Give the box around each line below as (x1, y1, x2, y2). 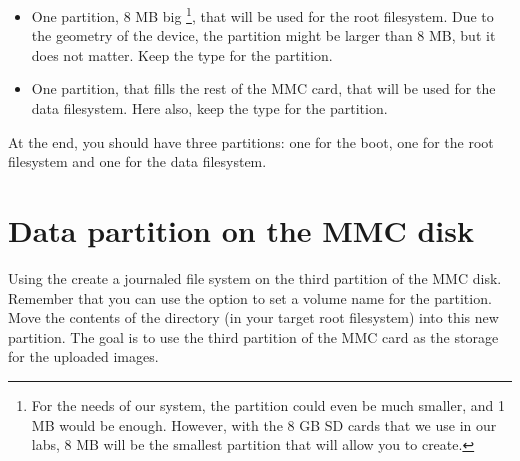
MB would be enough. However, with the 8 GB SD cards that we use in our (31, 414, 497, 435)
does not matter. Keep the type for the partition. (31, 44, 333, 65)
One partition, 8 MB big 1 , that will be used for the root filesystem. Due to (31, 3, 494, 26)
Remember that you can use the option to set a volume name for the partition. (8, 287, 492, 308)
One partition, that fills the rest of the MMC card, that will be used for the (31, 78, 496, 99)
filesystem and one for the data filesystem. (8, 151, 267, 172)
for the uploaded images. (8, 346, 159, 367)
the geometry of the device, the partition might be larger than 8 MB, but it (31, 25, 496, 46)
